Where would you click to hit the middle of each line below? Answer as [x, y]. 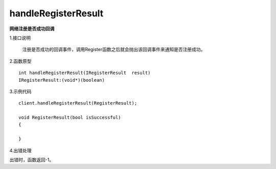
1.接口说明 [20, 38]
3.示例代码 [20, 91]
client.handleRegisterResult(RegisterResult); [78, 103]
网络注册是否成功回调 [32, 29]
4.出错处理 [20, 150]
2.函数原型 [20, 61]
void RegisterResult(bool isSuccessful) [70, 118]
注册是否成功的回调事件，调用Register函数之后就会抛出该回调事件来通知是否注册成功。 [114, 50]
